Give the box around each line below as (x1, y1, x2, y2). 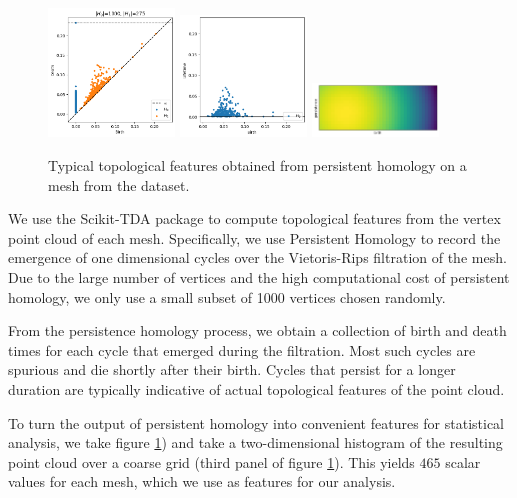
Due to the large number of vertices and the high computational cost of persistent (8, 267, 510, 288)
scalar (445, 451, 481, 472)
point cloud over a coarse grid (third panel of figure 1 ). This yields (8, 451, 415, 472)
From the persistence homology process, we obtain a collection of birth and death (8, 320, 507, 341)
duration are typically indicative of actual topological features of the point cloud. (8, 378, 505, 399)
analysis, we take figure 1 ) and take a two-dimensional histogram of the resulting (8, 432, 503, 453)
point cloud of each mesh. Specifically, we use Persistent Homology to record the (8, 227, 501, 248)
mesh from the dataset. (48, 174, 190, 195)
